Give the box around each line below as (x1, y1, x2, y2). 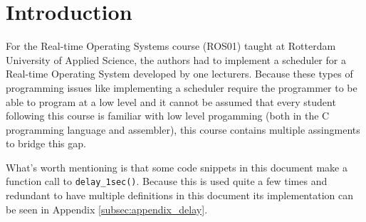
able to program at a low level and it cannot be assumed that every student (6, 94, 336, 109)
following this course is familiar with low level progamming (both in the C (6, 108, 330, 123)
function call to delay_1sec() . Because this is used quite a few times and (6, 174, 328, 189)
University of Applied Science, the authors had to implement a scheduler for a (6, 52, 346, 67)
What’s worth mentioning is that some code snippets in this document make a (6, 159, 347, 174)
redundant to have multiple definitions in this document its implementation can (6, 188, 353, 203)
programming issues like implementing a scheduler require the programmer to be (6, 80, 357, 95)
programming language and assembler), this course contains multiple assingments (6, 122, 360, 137)
